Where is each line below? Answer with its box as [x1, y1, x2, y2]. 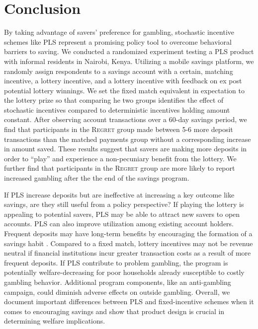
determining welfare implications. [4, 316, 105, 326]
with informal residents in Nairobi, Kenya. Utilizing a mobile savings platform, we [4, 56, 254, 66]
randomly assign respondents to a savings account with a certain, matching [4, 66, 233, 76]
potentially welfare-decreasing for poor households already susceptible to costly [4, 267, 245, 277]
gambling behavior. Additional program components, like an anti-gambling [4, 276, 231, 287]
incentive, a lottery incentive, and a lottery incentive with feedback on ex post [4, 75, 242, 86]
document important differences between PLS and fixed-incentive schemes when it [4, 296, 254, 307]
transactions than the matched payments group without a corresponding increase [4, 133, 251, 144]
